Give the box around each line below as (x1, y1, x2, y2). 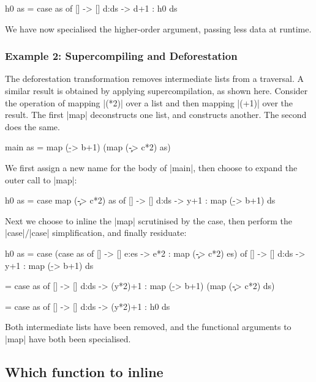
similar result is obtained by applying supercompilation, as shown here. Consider (5, 84, 308, 97)
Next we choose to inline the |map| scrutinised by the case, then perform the (5, 214, 292, 227)
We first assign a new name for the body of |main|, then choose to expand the (5, 161, 298, 174)
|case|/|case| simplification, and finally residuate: (5, 226, 187, 239)
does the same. (5, 120, 60, 133)
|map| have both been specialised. (5, 332, 131, 345)
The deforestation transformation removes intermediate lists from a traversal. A (5, 72, 304, 85)
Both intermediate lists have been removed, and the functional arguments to (5, 320, 292, 333)
